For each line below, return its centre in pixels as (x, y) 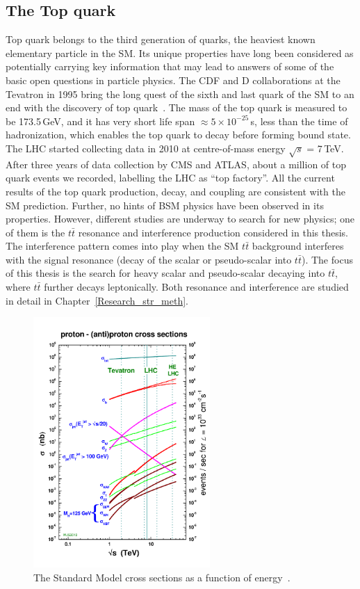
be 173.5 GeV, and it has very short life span (100, 121)
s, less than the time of (299, 121)
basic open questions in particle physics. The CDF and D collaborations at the (173, 80)
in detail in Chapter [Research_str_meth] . (97, 300)
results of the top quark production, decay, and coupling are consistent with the (175, 191)
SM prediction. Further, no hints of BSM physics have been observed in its (165, 205)
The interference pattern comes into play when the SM (122, 246)
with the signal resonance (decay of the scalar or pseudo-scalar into (149, 259)
